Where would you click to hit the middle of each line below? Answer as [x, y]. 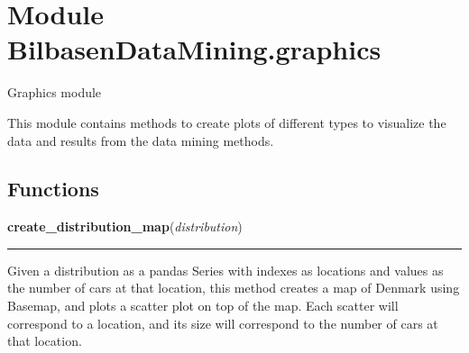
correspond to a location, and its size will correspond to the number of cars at [223, 323]
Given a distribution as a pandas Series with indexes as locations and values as [225, 270]
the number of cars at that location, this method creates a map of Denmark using [234, 288]
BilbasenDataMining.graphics [194, 49]
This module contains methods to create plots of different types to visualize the [227, 122]
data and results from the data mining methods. [141, 140]
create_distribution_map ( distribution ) [125, 226]
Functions [53, 189]
